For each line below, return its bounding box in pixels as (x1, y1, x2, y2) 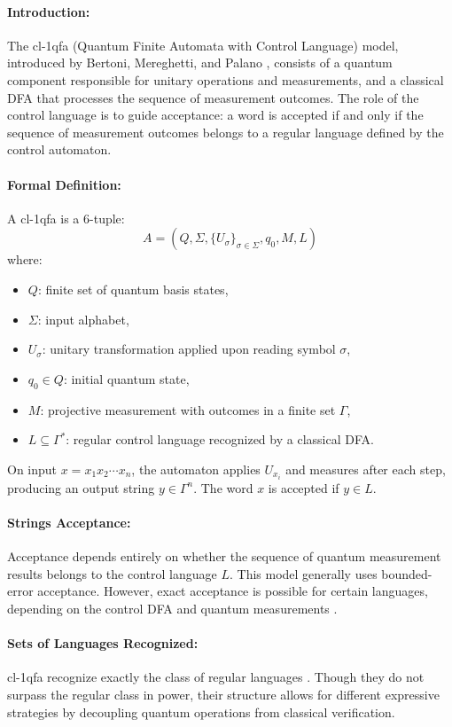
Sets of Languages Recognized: (7, 634, 199, 653)
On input (7, 459, 58, 478)
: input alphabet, (37, 309, 129, 328)
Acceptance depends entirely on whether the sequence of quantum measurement (7, 547, 441, 566)
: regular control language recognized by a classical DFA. (66, 430, 374, 449)
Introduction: (7, 2, 90, 20)
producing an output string (7, 478, 155, 496)
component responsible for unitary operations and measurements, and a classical (7, 70, 444, 89)
